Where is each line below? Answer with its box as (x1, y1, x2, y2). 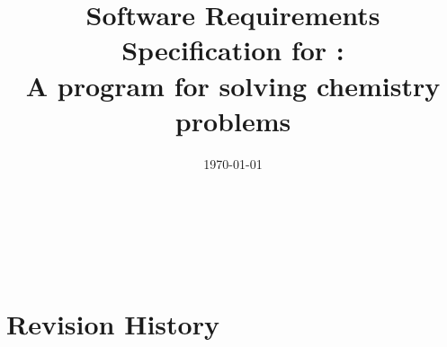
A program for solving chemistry (25, 67, 441, 103)
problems (174, 102, 291, 138)
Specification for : (121, 31, 344, 68)
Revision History (6, 305, 219, 342)
